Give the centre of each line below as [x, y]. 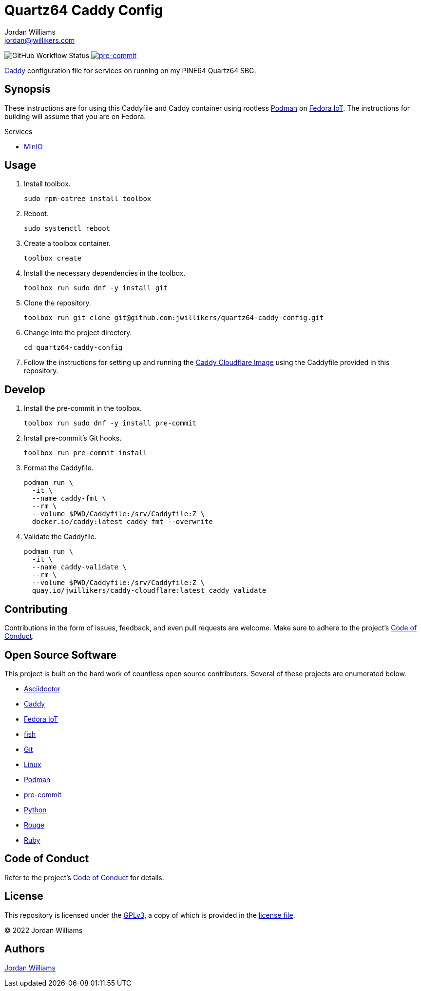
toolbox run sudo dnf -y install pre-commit [110, 423]
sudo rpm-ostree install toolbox [88, 199]
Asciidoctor [42, 688]
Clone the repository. [57, 303]
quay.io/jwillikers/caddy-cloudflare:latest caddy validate [149, 591]
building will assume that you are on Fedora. [75, 116]
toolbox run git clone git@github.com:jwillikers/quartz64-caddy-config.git [174, 318]
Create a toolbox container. [67, 243]
